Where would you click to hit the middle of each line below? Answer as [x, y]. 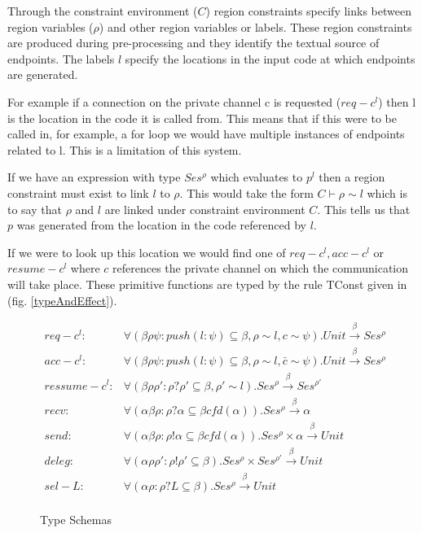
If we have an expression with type [94, 177]
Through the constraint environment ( [103, 11]
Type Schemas [76, 519]
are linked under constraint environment [205, 209]
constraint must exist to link [78, 192]
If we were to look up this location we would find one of [147, 252]
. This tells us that [364, 209]
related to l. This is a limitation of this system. [125, 149]
